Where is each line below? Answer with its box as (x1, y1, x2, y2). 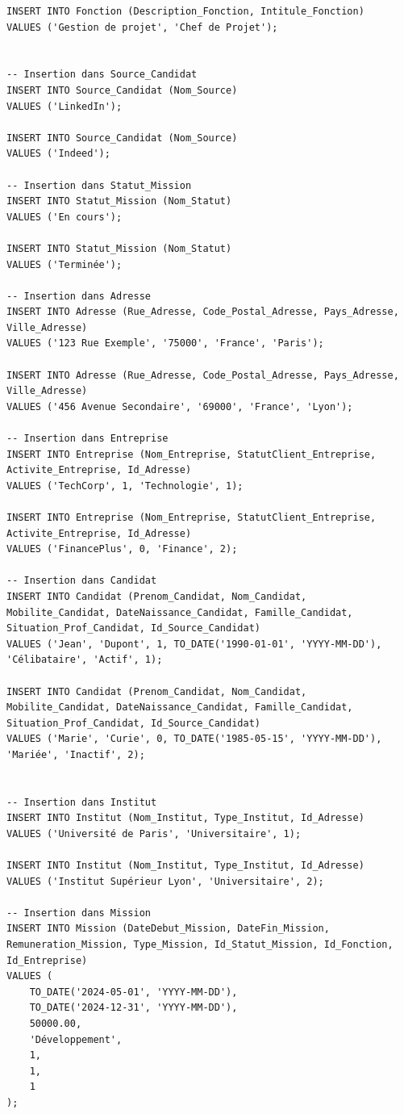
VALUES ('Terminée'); (6, 258, 123, 270)
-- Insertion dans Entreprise (6, 433, 169, 445)
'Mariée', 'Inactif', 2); (6, 748, 145, 760)
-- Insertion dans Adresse (6, 290, 151, 302)
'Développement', (29, 1033, 123, 1045)
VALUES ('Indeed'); (6, 148, 110, 160)
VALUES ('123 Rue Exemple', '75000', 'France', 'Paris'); (6, 337, 324, 350)
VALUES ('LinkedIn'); (6, 100, 123, 112)
